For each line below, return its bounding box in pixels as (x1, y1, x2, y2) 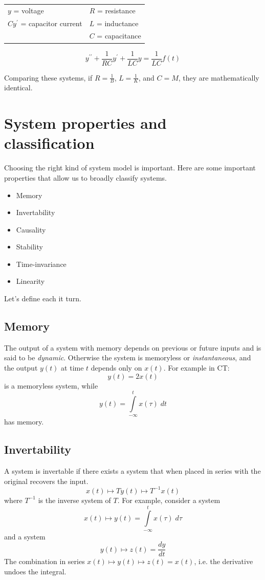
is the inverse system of (38, 494, 111, 505)
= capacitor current (20, 17, 82, 28)
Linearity (16, 276, 45, 286)
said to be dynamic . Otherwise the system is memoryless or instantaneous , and (4, 352, 251, 363)
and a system (4, 531, 46, 542)
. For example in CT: (163, 362, 230, 373)
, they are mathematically (178, 72, 259, 83)
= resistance (97, 5, 136, 15)
